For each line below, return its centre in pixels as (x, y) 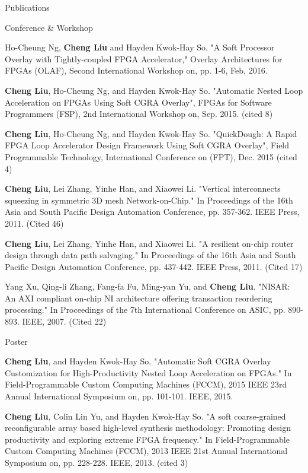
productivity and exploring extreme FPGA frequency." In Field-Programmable (147, 439)
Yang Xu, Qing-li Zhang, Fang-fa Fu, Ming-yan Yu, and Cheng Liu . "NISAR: (147, 286)
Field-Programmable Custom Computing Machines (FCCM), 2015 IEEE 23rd (146, 384)
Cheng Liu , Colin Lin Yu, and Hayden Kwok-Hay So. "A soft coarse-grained (145, 416)
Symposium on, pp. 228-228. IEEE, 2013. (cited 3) (97, 462)
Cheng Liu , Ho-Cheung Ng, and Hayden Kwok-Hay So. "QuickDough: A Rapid (151, 133)
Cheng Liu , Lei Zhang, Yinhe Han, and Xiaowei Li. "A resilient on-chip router (149, 243)
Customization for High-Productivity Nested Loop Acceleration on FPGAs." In (148, 372)
